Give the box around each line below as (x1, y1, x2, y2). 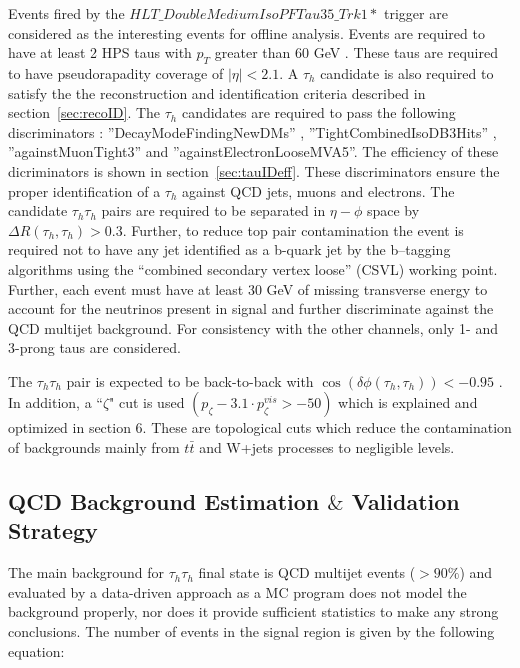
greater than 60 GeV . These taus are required (214, 42, 498, 63)
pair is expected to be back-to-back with (66, 370, 314, 391)
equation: (8, 640, 65, 661)
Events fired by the (8, 3, 125, 23)
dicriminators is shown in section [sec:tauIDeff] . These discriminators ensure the (8, 160, 500, 181)
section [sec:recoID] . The (8, 102, 161, 123)
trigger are (383, 3, 448, 23)
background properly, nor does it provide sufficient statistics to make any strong (8, 601, 499, 622)
